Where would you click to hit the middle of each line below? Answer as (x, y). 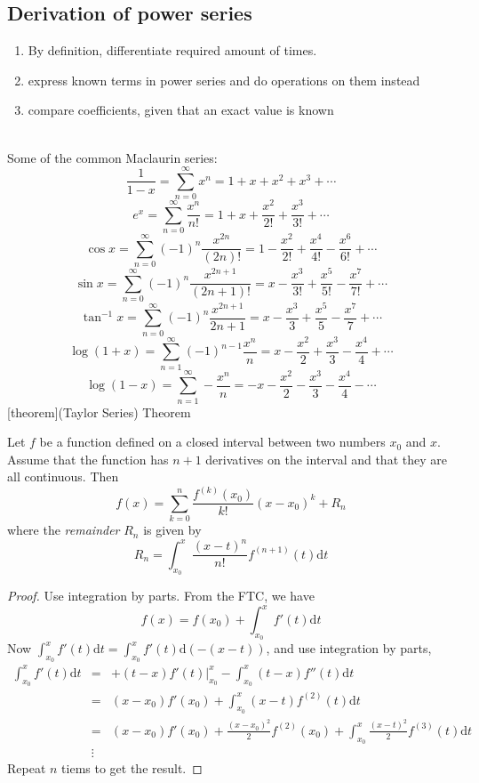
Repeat (27, 767)
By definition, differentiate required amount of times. (172, 50)
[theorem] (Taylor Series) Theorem (99, 412)
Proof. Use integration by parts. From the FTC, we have (161, 595)
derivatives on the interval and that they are (326, 459)
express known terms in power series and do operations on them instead (224, 80)
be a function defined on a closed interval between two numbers (212, 442)
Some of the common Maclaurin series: (112, 157)
